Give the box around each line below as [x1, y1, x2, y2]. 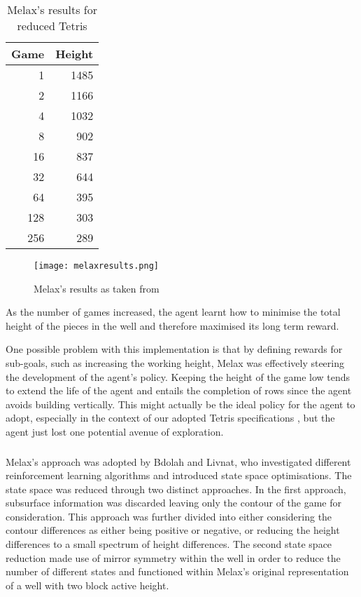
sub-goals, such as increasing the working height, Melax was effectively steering [6, 356, 344, 370]
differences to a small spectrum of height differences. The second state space [6, 537, 332, 551]
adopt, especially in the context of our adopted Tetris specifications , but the [6, 410, 335, 425]
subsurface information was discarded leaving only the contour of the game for [6, 495, 342, 510]
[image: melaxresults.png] [34, 261, 159, 271]
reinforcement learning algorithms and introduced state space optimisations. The [6, 468, 352, 483]
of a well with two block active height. [6, 577, 169, 592]
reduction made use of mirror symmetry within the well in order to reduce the [6, 550, 341, 565]
